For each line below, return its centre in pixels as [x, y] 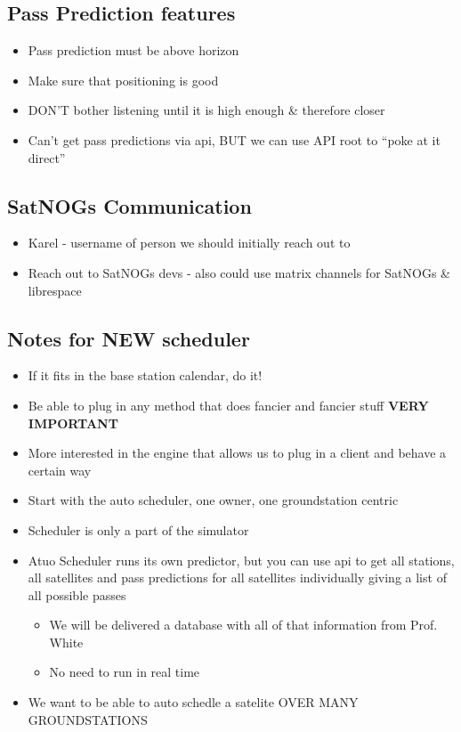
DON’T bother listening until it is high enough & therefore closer [206, 110]
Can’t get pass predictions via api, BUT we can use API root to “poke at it [234, 139]
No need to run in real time [125, 672]
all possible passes [77, 594]
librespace [55, 290]
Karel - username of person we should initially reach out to [189, 243]
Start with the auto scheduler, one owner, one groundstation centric [213, 500]
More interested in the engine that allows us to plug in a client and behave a [237, 453]
